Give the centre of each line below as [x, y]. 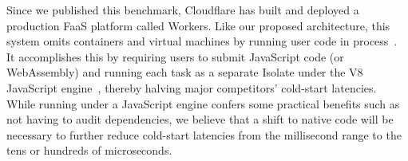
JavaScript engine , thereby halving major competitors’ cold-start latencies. [192, 87]
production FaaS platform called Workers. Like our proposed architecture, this [198, 25]
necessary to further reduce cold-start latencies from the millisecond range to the [204, 134]
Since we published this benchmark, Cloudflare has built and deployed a [183, 10]
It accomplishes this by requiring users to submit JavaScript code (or [175, 56]
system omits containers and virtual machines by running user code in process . [202, 41]
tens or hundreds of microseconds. [89, 150]
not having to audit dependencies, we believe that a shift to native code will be [200, 119]
